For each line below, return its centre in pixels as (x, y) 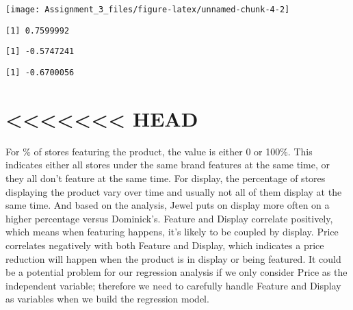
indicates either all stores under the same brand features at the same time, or (168, 165)
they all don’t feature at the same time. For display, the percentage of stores (166, 178)
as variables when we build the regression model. (107, 299)
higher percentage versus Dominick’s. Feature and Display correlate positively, (169, 218)
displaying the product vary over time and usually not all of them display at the (174, 191)
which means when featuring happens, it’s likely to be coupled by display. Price (172, 232)
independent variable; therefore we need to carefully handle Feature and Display (173, 285)
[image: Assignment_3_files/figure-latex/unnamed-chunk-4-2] (148, 10)
